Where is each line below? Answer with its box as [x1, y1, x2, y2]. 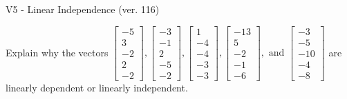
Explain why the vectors [6, 45, 109, 59]
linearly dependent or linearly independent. [6, 80, 188, 94]
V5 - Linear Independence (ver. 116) [6, 2, 160, 16]
